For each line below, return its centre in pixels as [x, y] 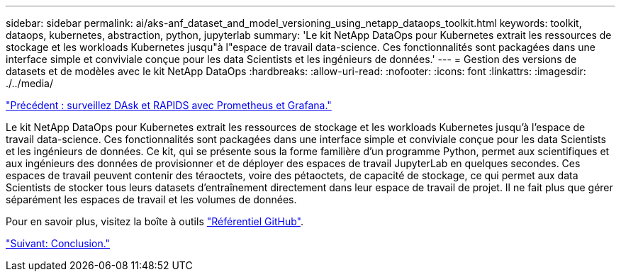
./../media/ [29, 83]
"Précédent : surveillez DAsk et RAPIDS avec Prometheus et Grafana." [169, 105]
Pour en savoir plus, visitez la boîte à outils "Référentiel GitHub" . [155, 221]
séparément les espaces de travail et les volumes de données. [151, 199]
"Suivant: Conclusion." [58, 243]
